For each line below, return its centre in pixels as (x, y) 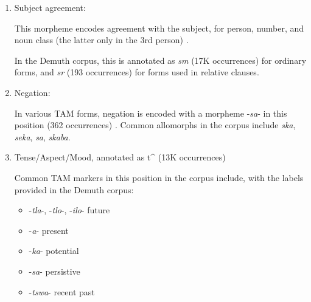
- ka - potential (54, 251)
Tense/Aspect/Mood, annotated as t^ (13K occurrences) (120, 157)
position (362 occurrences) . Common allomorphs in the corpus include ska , (155, 125)
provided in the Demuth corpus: (74, 189)
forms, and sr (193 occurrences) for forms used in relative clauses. (137, 72)
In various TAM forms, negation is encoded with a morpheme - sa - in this (151, 113)
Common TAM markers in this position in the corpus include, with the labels (159, 177)
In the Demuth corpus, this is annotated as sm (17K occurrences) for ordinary (160, 60)
